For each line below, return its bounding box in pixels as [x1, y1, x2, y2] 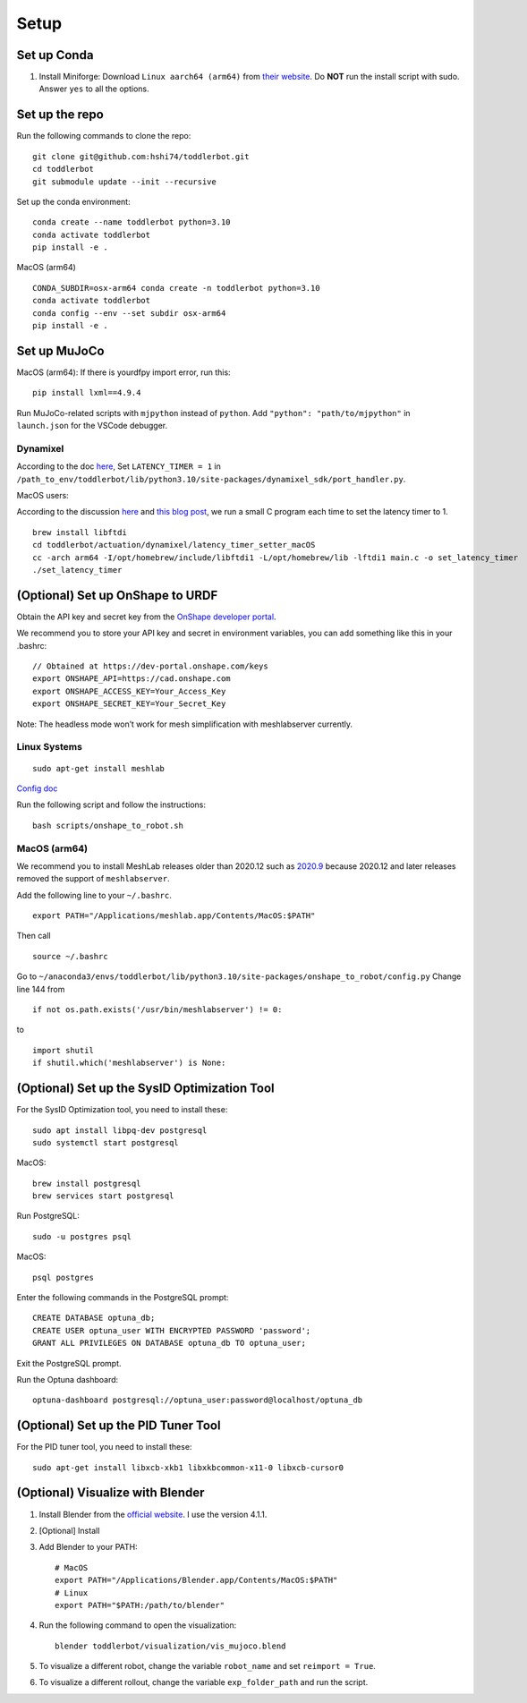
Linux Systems [16, 741, 82, 754]
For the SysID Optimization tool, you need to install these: [16, 1104, 228, 1115]
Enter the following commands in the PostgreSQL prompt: [16, 1292, 229, 1303]
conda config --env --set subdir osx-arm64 [32, 308, 226, 318]
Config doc [16, 783, 58, 794]
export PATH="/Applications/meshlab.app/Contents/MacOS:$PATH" [32, 911, 316, 921]
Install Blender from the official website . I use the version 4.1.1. [38, 1509, 268, 1520]
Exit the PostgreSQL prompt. [16, 1358, 122, 1368]
